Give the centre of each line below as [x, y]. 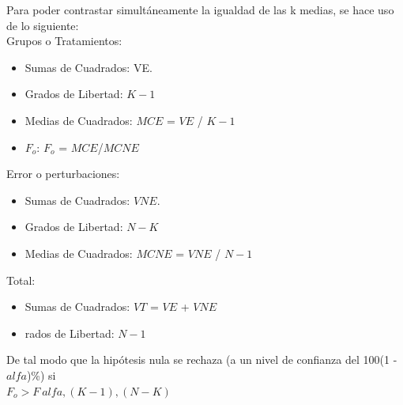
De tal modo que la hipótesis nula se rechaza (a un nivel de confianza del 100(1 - [202, 360]
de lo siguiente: [43, 25]
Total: [21, 280]
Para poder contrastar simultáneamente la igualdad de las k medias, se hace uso [200, 9]
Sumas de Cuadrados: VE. [89, 67]
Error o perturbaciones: [63, 174]
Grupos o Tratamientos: [64, 41]
